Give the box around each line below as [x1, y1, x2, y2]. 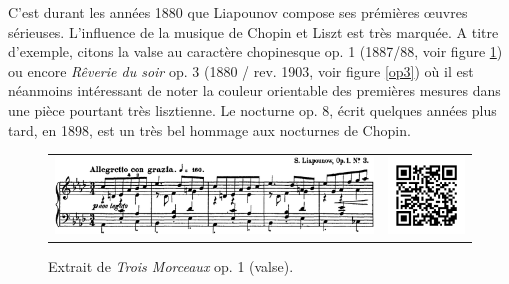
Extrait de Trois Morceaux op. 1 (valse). [48, 255, 294, 276]
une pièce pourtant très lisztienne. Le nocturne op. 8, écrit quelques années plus [8, 99, 497, 120]
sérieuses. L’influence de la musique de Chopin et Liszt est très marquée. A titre [8, 21, 499, 42]
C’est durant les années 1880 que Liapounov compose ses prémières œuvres [8, 2, 468, 22]
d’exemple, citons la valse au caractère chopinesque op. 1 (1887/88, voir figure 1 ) [8, 41, 503, 62]
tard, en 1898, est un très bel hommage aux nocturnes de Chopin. [8, 119, 411, 140]
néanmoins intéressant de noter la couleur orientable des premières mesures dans [8, 80, 501, 101]
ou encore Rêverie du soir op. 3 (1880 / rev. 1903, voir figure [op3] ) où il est [8, 60, 474, 81]
